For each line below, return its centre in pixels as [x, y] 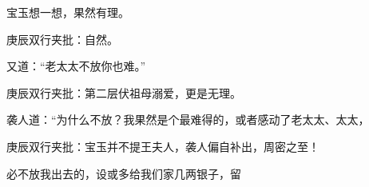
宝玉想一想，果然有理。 [68, 12]
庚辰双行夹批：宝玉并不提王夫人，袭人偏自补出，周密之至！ [163, 146]
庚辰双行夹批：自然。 [62, 39]
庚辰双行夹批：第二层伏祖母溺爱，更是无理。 [124, 92]
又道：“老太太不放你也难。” [76, 66]
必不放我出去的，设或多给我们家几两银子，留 [124, 173]
